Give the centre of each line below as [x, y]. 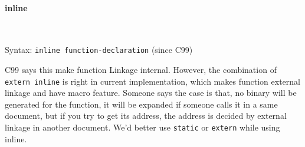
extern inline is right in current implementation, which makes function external [152, 81]
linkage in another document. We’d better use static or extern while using [142, 127]
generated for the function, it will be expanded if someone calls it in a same [141, 104]
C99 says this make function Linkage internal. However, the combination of [141, 70]
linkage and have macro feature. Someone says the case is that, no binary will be [151, 93]
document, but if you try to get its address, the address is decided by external [146, 116]
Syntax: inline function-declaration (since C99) [99, 50]
